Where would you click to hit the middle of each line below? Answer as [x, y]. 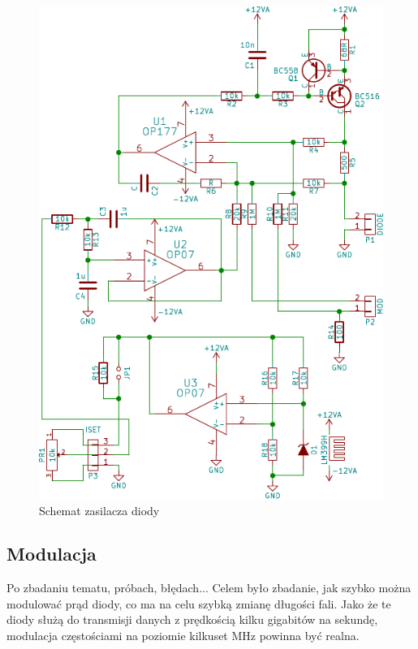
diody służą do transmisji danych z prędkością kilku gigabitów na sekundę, [192, 619]
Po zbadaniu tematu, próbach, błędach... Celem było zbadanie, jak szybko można [209, 588]
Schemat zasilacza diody [99, 510]
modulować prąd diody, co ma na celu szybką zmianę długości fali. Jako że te [199, 603]
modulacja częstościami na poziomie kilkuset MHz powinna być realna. [183, 636]
